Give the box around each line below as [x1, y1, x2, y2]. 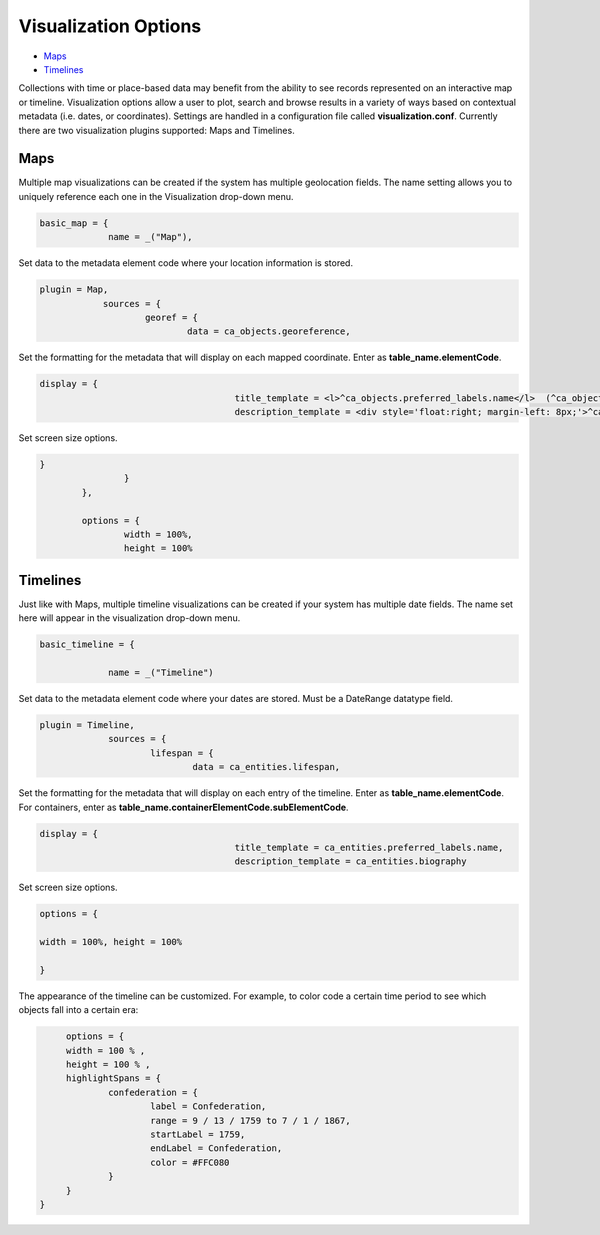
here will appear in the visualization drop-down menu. [18, 612, 241, 624]
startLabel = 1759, [150, 1128, 246, 1140]
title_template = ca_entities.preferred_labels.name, [234, 841, 504, 853]
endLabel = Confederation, [150, 1143, 283, 1154]
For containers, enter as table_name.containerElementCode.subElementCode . [18, 801, 349, 813]
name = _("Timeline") [108, 667, 214, 679]
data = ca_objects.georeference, [186, 326, 351, 337]
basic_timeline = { [39, 639, 135, 650]
